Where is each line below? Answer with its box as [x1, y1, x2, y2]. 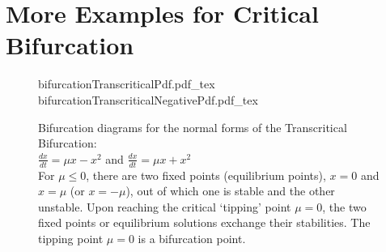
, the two [322, 198, 367, 215]
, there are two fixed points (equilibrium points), [86, 166, 326, 183]
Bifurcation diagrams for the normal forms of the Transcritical [38, 118, 347, 135]
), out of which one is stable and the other [125, 182, 335, 199]
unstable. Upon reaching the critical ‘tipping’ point [38, 198, 291, 215]
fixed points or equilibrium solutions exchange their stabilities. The [38, 214, 371, 231]
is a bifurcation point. [138, 229, 246, 246]
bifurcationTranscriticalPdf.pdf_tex [38, 75, 215, 92]
